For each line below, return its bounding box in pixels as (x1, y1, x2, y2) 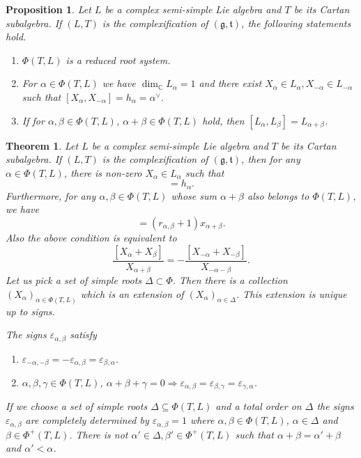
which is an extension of (80, 286, 184, 301)
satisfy (70, 327, 97, 342)
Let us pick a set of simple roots (6, 273, 142, 287)
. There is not (69, 427, 128, 441)
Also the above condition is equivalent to (6, 230, 177, 244)
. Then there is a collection (172, 273, 288, 287)
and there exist (199, 76, 262, 90)
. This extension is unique (236, 286, 347, 301)
